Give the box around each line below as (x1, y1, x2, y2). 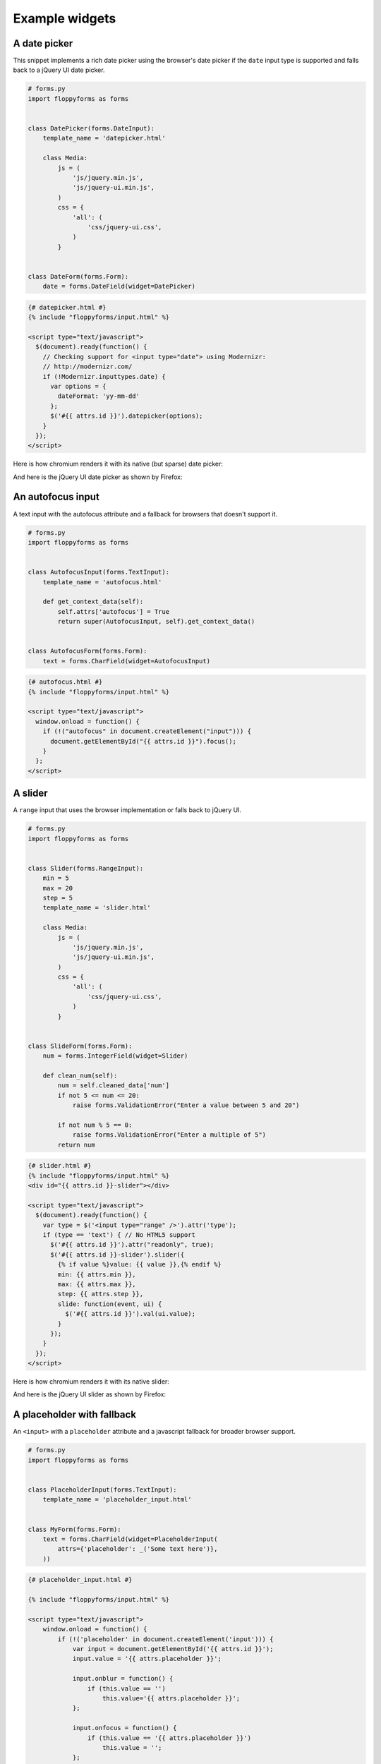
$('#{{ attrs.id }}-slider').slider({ (50, 1250, 185, 1259)
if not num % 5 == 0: (57, 1120, 133, 1129)
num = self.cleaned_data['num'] (57, 1082, 169, 1089)
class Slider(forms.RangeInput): (28, 864, 144, 872)
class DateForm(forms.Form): (28, 272, 129, 280)
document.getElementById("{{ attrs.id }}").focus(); (50, 737, 236, 745)
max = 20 (42, 884, 73, 892)
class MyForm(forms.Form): (28, 1525, 121, 1533)
